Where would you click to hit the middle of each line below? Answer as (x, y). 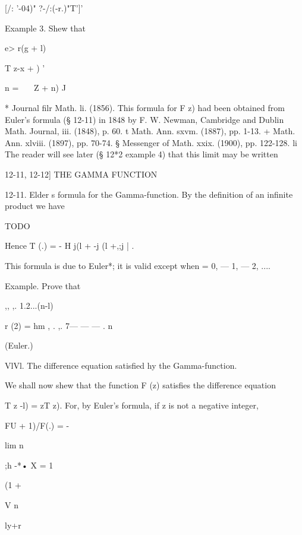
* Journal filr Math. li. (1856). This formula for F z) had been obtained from (145, 107)
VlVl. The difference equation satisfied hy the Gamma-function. (121, 365)
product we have (35, 206)
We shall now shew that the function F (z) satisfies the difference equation (140, 385)
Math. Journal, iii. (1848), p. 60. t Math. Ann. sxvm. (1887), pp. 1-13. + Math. (150, 131)
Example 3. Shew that (45, 28)
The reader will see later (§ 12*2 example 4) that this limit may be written (141, 154)
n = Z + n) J (35, 88)
